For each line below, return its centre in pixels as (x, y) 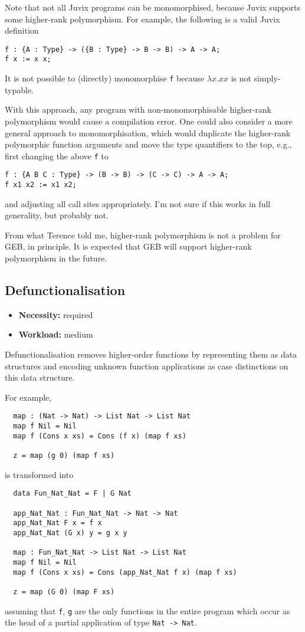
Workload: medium (56, 334)
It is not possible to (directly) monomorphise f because (105, 78)
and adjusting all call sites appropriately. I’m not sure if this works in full (138, 203)
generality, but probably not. (57, 215)
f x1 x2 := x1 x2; (41, 185)
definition (22, 30)
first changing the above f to (57, 155)
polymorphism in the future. (56, 258)
